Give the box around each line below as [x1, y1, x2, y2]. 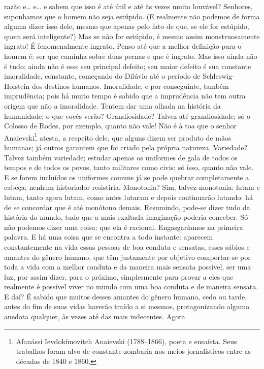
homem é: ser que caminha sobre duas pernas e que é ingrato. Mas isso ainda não [4, 50, 257, 61]
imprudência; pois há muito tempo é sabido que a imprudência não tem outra [4, 90, 246, 101]
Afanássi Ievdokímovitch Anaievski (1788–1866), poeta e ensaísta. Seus [16, 336, 237, 346]
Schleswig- [203, 71, 235, 81]
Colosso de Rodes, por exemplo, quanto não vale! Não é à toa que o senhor [4, 120, 237, 131]
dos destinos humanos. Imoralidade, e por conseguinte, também [31, 80, 229, 91]
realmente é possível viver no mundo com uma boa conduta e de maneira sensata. [4, 281, 258, 292]
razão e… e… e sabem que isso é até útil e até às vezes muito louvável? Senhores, [4, 1, 253, 11]
